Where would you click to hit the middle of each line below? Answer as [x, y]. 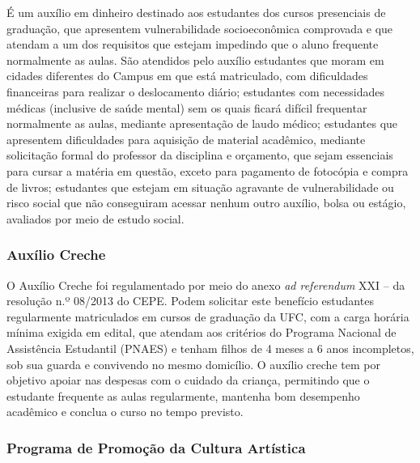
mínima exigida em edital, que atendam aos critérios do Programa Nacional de [202, 332]
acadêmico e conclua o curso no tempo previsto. [125, 412]
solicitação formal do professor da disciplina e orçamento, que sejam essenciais [200, 155]
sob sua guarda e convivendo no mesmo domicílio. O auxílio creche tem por [193, 364]
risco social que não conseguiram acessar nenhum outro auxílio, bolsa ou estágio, [206, 203]
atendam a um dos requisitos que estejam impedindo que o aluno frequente [193, 44]
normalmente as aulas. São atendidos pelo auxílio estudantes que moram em [195, 59]
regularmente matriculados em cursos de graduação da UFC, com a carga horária [208, 316]
